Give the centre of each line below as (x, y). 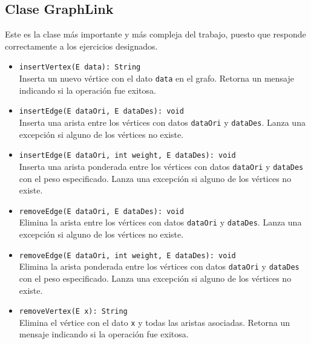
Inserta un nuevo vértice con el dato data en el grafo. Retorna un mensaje (156, 78)
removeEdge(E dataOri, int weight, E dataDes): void (127, 255)
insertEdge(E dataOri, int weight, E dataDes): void (127, 156)
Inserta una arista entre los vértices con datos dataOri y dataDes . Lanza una (162, 122)
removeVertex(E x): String (73, 312)
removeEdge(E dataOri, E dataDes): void (101, 211)
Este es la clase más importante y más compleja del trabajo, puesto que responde (155, 34)
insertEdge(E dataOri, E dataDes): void (101, 112)
